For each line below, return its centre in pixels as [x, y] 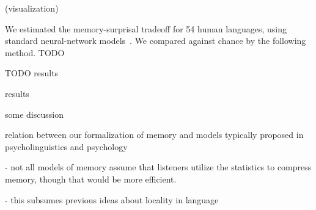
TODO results [32, 73]
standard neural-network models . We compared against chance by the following [156, 41]
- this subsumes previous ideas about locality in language [112, 199]
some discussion [34, 114]
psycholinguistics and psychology [66, 146]
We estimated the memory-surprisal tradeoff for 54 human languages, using [146, 28]
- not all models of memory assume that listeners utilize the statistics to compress [158, 167]
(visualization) [32, 8]
